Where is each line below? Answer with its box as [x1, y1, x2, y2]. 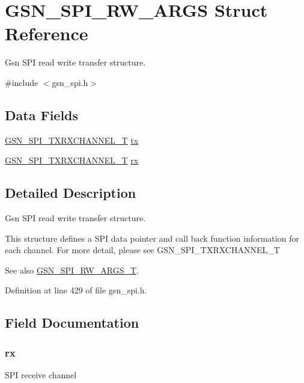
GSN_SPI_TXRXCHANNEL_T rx [5, 154, 139, 167]
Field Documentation [5, 313, 139, 332]
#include [5, 76, 38, 88]
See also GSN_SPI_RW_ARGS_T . [5, 263, 139, 276]
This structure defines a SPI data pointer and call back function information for [5, 231, 299, 244]
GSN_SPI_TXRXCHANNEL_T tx [5, 133, 139, 146]
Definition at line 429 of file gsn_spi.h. [5, 284, 147, 296]
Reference [5, 21, 88, 46]
